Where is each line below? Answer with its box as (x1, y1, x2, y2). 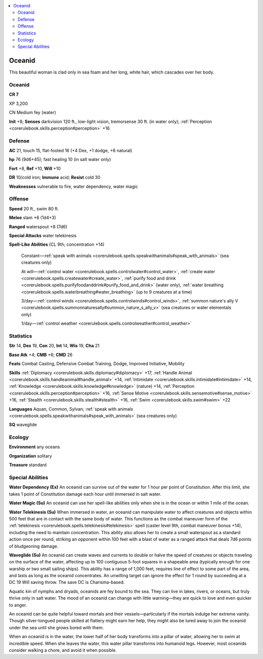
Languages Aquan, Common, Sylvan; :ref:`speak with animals (9, 406, 133, 412)
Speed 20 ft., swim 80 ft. (9, 205, 59, 212)
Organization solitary (9, 453, 52, 459)
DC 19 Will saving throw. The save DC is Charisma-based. (9, 579, 125, 585)
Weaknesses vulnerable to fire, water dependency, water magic (9, 183, 138, 189)
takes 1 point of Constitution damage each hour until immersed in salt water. (9, 491, 162, 497)
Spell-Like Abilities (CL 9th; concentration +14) (9, 241, 105, 247)
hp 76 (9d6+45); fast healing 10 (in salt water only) (9, 157, 112, 162)
